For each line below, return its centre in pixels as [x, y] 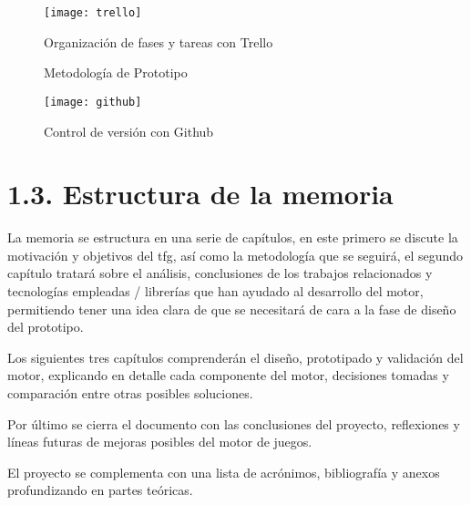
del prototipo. [46, 327]
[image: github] [93, 102]
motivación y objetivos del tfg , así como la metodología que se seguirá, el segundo [235, 255]
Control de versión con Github [129, 131]
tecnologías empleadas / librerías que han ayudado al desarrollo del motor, [215, 291]
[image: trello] [93, 13]
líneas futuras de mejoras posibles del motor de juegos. [160, 442]
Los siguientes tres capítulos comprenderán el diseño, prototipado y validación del [235, 357]
